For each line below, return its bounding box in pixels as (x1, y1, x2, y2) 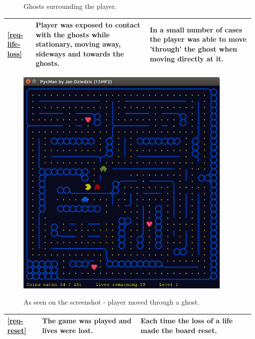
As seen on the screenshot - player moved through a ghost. (24, 297, 200, 307)
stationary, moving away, (35, 39, 121, 49)
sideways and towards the (35, 48, 124, 58)
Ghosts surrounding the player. (24, 1, 117, 11)
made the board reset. (140, 325, 217, 335)
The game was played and (42, 315, 131, 326)
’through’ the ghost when (150, 44, 237, 54)
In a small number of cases (150, 24, 242, 34)
